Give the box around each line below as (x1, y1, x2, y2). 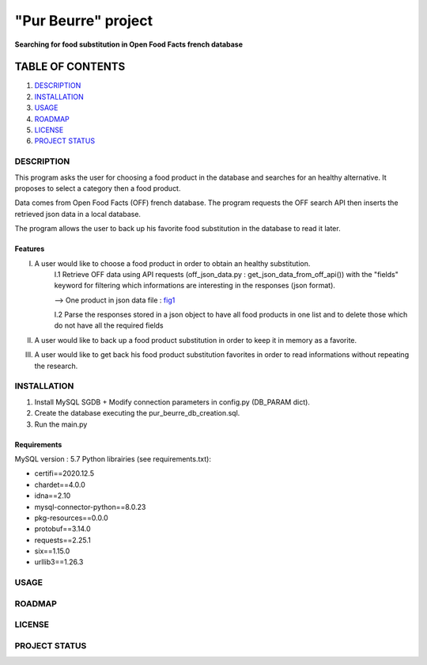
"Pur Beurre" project (14, 12, 153, 29)
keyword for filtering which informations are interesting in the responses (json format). (54, 281, 336, 291)
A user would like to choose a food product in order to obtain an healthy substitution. (34, 258, 311, 268)
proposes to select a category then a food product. (14, 183, 181, 193)
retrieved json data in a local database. (14, 209, 142, 218)
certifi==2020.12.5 (34, 469, 95, 478)
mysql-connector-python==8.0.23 (34, 502, 146, 511)
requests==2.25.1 (34, 535, 91, 545)
